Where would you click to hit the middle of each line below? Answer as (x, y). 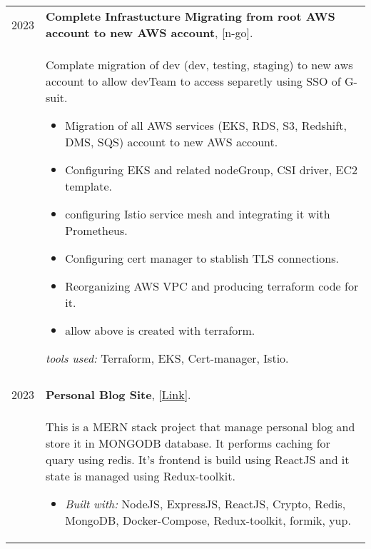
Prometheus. (96, 230)
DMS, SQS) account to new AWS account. (172, 142)
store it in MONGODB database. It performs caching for (188, 443)
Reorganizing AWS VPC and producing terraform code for (212, 286)
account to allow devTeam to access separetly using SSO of (193, 81)
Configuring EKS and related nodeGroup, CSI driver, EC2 (211, 170)
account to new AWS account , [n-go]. (149, 32)
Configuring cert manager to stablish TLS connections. (202, 258)
